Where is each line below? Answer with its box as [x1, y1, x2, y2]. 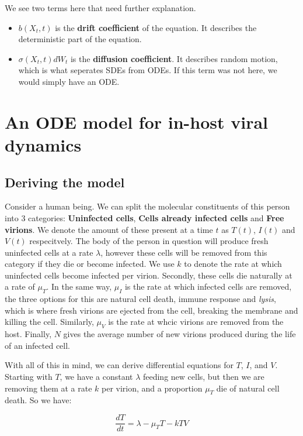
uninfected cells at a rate [5, 246, 93, 258]
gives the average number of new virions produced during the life [63, 328, 296, 340]
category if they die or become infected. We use [5, 258, 175, 270]
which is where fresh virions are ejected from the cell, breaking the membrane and [5, 304, 298, 316]
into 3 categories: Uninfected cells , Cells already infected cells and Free [5, 211, 284, 224]
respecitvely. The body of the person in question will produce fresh [29, 235, 269, 247]
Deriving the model [5, 173, 125, 191]
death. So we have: [5, 394, 72, 406]
